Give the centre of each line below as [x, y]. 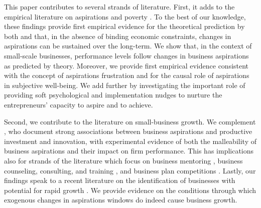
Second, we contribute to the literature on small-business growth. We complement [130, 121]
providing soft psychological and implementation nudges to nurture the [113, 95]
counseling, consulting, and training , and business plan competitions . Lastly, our [130, 170]
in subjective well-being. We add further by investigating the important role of [125, 85]
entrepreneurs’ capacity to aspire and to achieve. [79, 104]
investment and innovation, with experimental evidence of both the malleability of [130, 141]
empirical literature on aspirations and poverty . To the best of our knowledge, [125, 16]
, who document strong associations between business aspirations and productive [128, 131]
